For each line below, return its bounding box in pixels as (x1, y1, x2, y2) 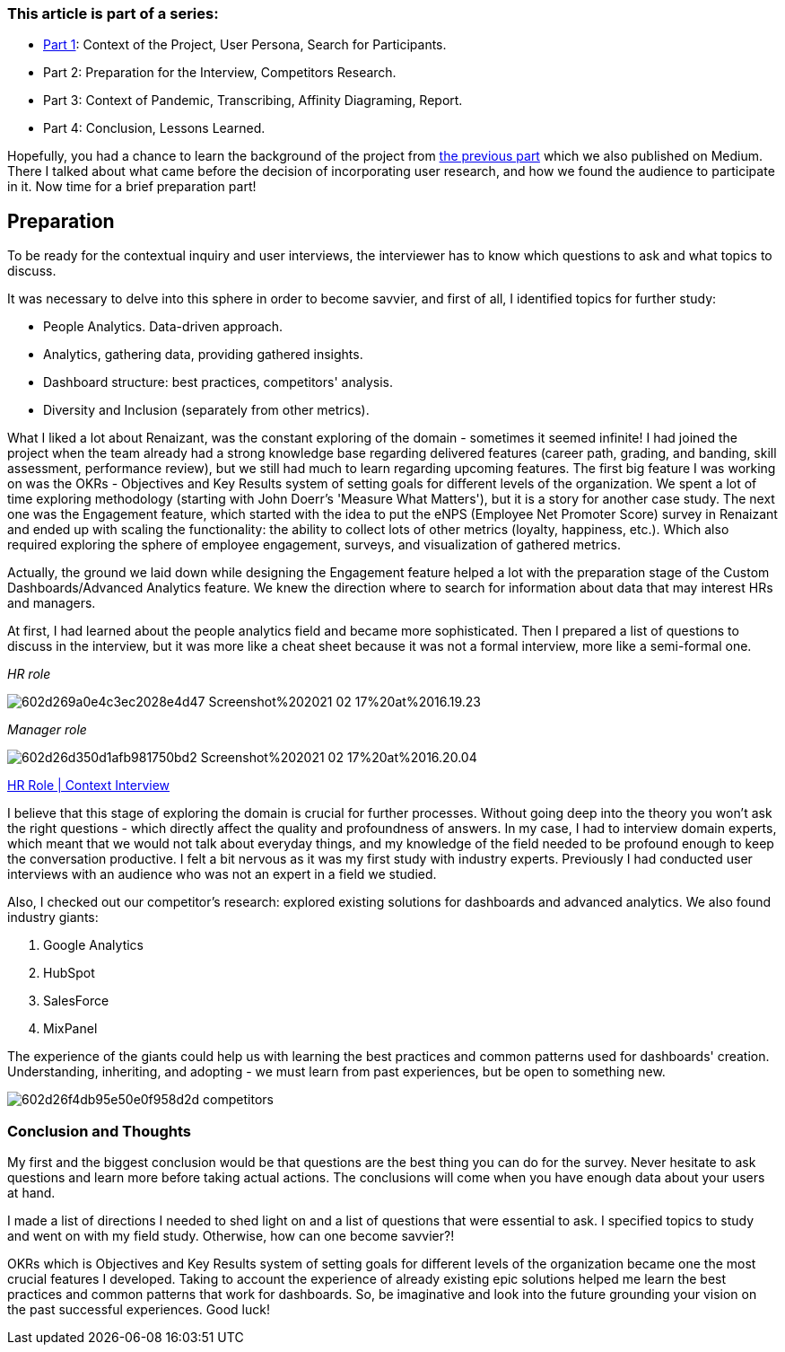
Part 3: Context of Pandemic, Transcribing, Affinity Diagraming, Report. (43, 92, 463, 109)
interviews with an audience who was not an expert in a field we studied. (7, 866, 437, 882)
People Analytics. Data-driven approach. (43, 319, 283, 335)
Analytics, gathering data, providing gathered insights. (43, 347, 363, 363)
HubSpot (43, 965, 95, 981)
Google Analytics (43, 937, 144, 953)
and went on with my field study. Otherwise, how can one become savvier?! (7, 1227, 455, 1243)
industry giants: (7, 909, 99, 926)
